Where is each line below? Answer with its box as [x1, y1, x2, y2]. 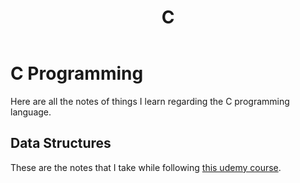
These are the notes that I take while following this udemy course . [10, 161, 282, 173]
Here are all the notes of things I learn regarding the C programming [10, 95, 290, 107]
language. [10, 106, 52, 118]
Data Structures [10, 135, 112, 152]
